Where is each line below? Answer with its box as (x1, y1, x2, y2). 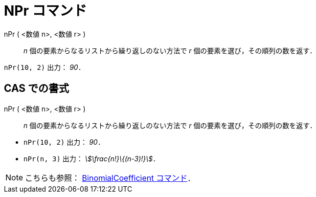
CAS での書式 (4, 82, 69, 95)
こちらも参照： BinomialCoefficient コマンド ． (25, 173, 195, 183)
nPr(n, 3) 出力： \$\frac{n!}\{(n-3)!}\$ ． (23, 154, 160, 163)
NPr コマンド (4, 2, 87, 19)
